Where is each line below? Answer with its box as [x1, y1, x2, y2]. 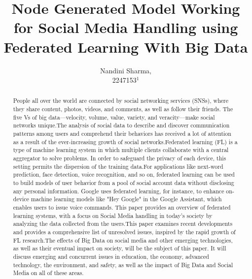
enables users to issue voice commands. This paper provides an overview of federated [13, 203, 231, 212]
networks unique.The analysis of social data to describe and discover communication [13, 121, 230, 129]
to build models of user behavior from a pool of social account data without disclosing [13, 179, 234, 187]
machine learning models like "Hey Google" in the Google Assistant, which [31, 195, 222, 203]
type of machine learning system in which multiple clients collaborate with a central [13, 146, 229, 154]
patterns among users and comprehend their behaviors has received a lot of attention [13, 129, 231, 138]
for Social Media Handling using [13, 17, 238, 37]
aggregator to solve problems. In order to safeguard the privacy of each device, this [13, 154, 226, 162]
